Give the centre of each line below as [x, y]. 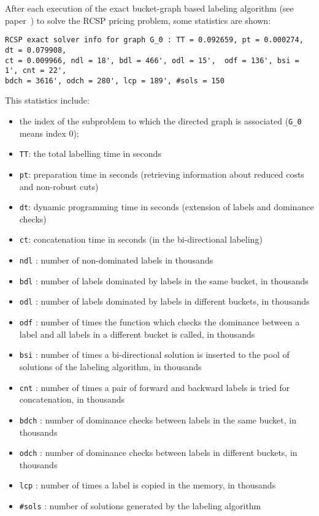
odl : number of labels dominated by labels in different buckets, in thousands [164, 301]
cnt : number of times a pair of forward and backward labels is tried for [155, 387]
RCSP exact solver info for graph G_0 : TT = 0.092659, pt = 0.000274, [154, 40]
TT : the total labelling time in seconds [90, 154]
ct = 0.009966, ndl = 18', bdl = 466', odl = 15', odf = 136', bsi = [152, 60]
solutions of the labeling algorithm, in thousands [110, 366]
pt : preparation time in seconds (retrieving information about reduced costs [162, 174]
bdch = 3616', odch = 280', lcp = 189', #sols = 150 [115, 81]
